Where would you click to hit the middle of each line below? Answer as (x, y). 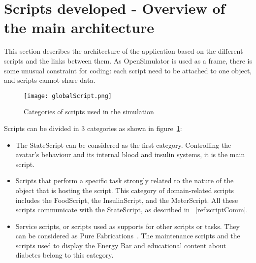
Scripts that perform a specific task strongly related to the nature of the (125, 181)
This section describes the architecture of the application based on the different (124, 51)
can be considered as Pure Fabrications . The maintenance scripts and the (128, 236)
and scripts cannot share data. (50, 80)
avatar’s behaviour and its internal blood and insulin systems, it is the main (130, 154)
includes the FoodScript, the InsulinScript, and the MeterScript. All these (127, 200)
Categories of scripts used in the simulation (89, 112)
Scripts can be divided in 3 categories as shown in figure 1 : (93, 128)
